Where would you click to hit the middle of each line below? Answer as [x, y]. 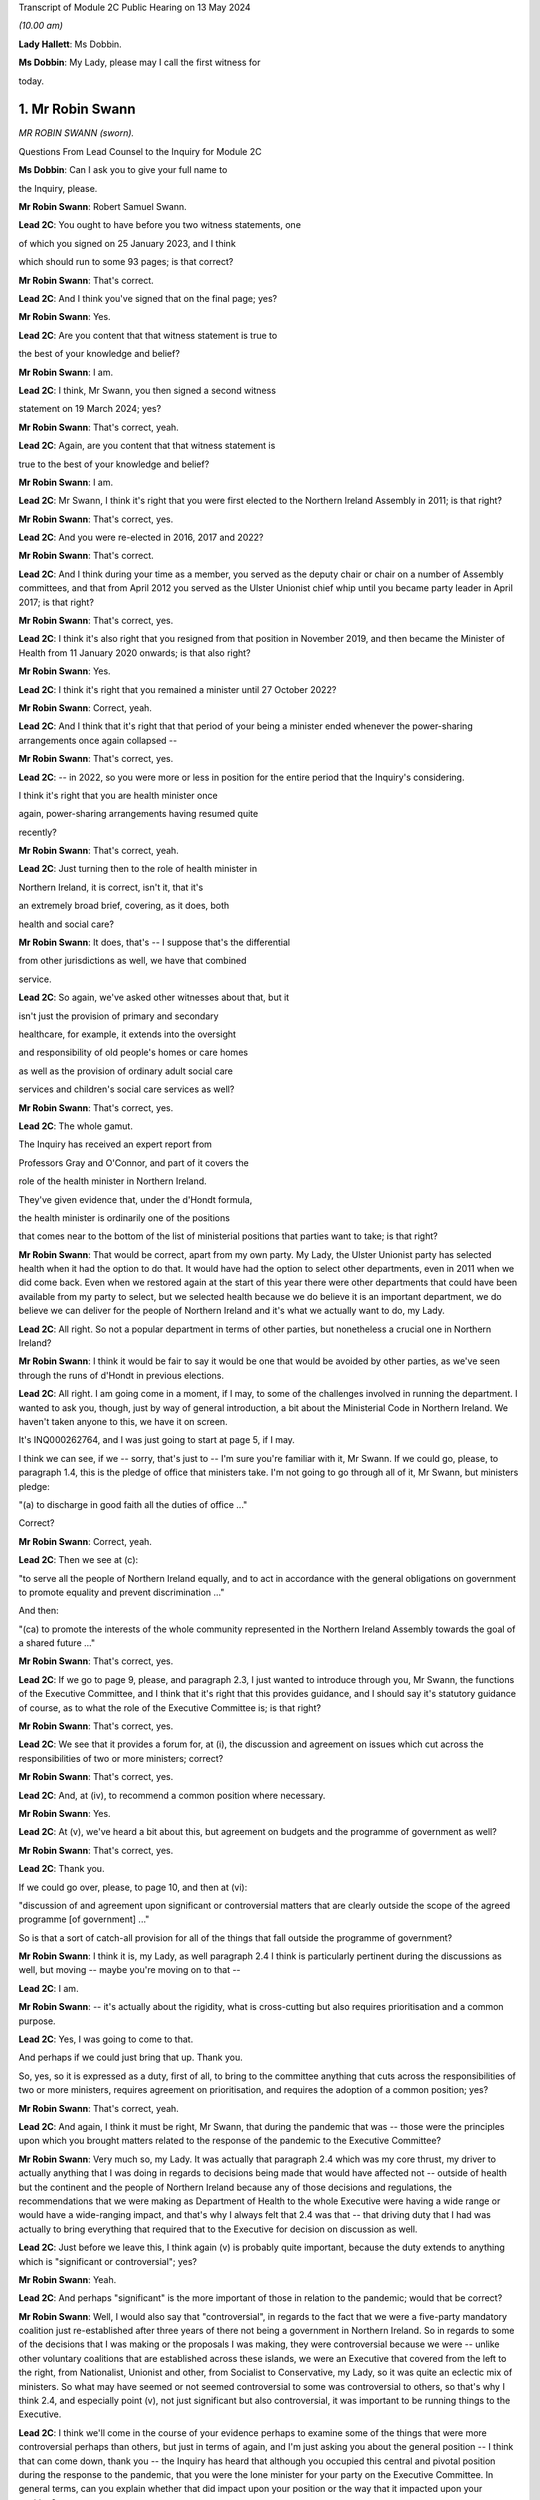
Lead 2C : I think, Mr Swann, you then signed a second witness [147, 390]
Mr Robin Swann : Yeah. [67, 2279]
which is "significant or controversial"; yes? [108, 2261]
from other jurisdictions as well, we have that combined [132, 961]
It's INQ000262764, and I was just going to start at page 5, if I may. [156, 1440]
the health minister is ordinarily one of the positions [124, 1217]
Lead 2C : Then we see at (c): [78, 1560]
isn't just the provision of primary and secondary [118, 1016]
